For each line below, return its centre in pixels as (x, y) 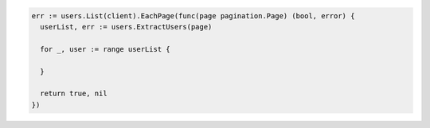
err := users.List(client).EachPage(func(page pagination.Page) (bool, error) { (193, 16)
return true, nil (74, 94)
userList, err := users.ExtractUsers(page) (126, 27)
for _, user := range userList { (105, 49)
